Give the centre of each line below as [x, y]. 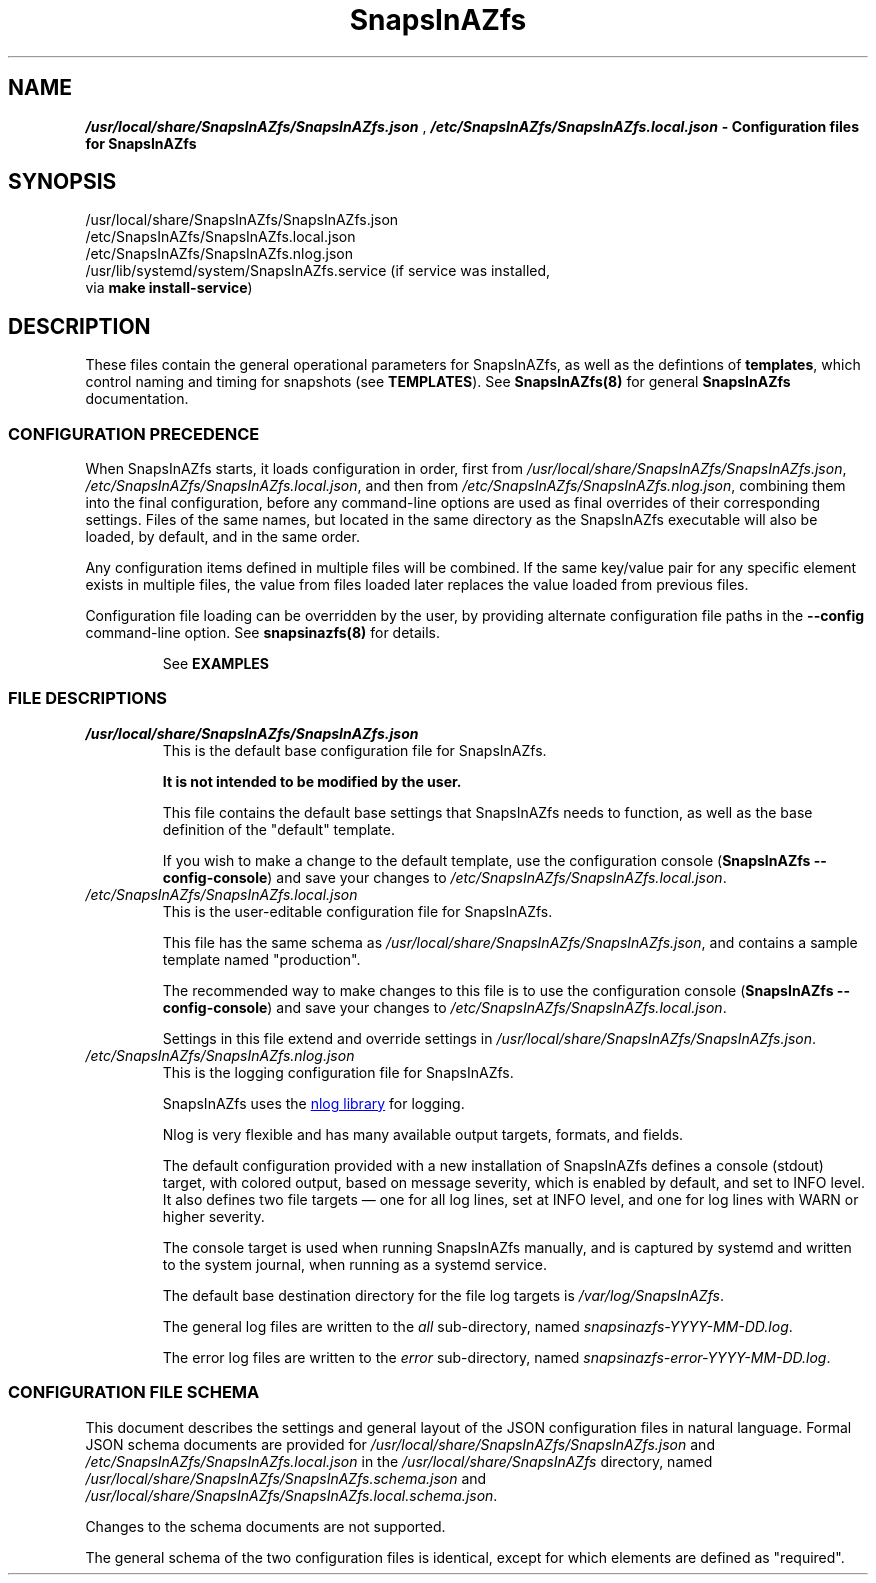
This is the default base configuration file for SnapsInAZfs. [354, 750]
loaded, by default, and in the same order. [222, 537]
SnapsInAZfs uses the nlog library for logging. [313, 1103]
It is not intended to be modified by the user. [312, 781]
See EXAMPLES [216, 664]
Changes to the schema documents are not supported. [265, 1526]
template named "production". [261, 959]
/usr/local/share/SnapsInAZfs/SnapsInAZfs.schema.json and [286, 1478]
